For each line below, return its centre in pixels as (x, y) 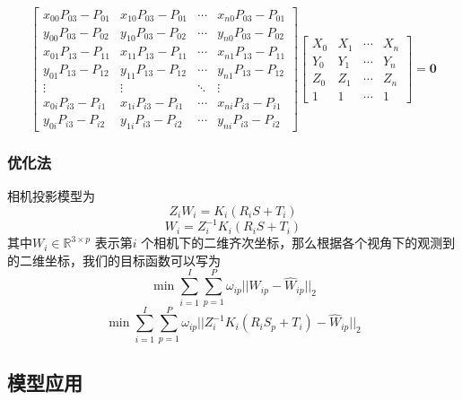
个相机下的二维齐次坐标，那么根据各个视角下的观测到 (298, 243)
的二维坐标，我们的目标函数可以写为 (114, 260)
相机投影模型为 (51, 196)
